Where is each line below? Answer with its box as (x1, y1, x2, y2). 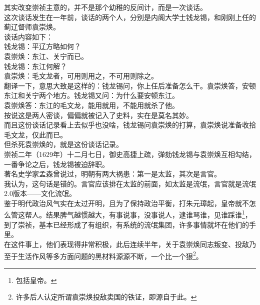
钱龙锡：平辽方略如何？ (4, 41, 81, 51)
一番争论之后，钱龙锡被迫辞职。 (4, 158, 109, 169)
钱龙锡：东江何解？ (4, 60, 67, 71)
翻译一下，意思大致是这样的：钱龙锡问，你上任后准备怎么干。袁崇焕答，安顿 (4, 80, 256, 90)
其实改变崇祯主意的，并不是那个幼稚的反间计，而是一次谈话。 (4, 2, 207, 12)
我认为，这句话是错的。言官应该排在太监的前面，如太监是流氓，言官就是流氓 (4, 178, 256, 188)
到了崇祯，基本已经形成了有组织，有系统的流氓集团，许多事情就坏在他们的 (4, 219, 249, 229)
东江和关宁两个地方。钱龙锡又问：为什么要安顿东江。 (4, 90, 179, 100)
